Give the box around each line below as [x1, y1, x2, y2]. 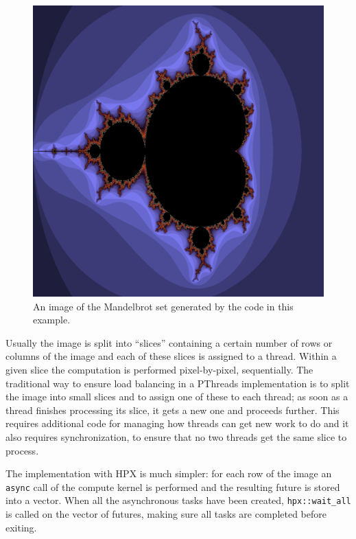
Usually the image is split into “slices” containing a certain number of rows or [5, 335, 333, 349]
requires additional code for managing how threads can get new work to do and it [5, 416, 349, 431]
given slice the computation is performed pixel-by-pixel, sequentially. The [5, 362, 313, 376]
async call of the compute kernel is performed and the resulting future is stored [5, 479, 340, 494]
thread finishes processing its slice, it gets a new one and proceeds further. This [5, 402, 340, 417]
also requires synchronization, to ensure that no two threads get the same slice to [5, 429, 347, 444]
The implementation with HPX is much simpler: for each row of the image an [5, 466, 332, 481]
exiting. [5, 520, 37, 534]
